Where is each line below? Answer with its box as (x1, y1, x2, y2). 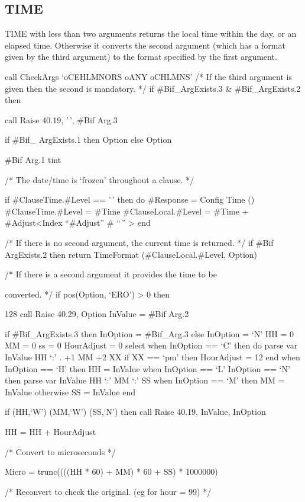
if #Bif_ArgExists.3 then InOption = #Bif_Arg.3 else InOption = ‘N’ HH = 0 (5, 327, 294, 340)
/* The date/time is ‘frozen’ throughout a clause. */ (5, 173, 194, 186)
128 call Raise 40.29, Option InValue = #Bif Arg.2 (5, 308, 189, 320)
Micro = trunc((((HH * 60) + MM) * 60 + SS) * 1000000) (5, 465, 218, 478)
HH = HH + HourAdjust (5, 426, 96, 438)
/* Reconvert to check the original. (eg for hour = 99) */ (5, 485, 212, 497)
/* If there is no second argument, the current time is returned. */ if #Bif (5, 236, 274, 248)
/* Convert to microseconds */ (5, 445, 116, 458)
